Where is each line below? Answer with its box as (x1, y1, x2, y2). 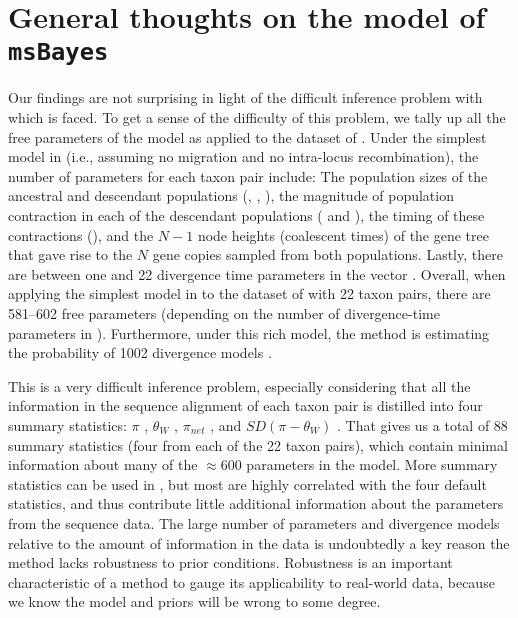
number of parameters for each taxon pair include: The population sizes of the (8, 165, 488, 186)
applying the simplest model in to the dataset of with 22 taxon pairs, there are (8, 283, 491, 304)
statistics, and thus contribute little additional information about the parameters (8, 493, 504, 514)
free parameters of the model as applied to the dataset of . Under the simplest (8, 126, 487, 147)
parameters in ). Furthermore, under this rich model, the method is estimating (8, 322, 490, 343)
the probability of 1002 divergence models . (8, 342, 272, 363)
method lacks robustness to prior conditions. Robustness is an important (8, 552, 453, 573)
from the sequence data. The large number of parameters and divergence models (8, 512, 500, 533)
